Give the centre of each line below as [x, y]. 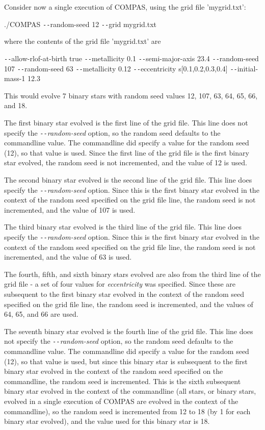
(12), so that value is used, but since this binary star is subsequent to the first [126, 361]
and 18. [16, 105]
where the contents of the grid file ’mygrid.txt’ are [83, 41]
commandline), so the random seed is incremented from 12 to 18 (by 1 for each [127, 411]
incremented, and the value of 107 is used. [70, 209]
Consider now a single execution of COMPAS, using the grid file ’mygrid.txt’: [125, 7]
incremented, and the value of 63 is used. [68, 257]
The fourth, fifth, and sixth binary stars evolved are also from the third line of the [132, 274]
